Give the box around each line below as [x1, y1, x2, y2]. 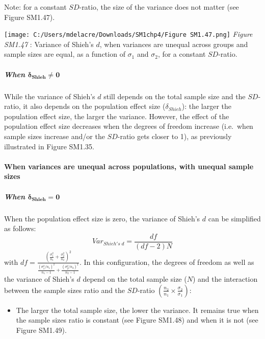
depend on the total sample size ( [83, 274, 187, 284]
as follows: [4, 223, 36, 234]
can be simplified [208, 213, 261, 223]
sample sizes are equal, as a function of [4, 49, 125, 59]
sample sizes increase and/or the [4, 130, 105, 141]
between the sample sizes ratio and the [4, 284, 125, 295]
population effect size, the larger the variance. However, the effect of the [4, 110, 229, 121]
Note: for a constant [4, 2, 67, 12]
